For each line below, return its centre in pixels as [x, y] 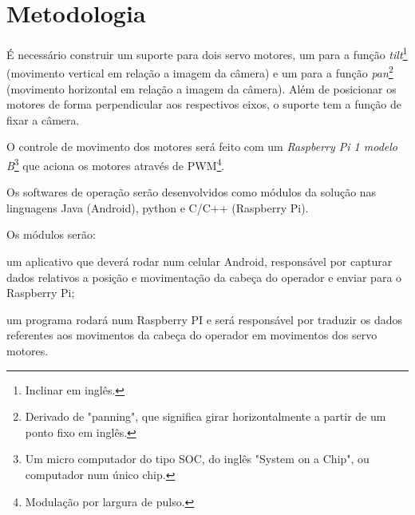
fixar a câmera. [43, 119]
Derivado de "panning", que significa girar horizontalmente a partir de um [206, 416]
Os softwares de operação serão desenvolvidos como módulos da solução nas [192, 192]
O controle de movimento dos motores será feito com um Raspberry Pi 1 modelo [202, 147]
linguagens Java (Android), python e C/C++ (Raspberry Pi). [158, 207]
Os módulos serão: [51, 234]
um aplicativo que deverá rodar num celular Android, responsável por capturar [200, 261]
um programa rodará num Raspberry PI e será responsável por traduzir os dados [204, 319]
